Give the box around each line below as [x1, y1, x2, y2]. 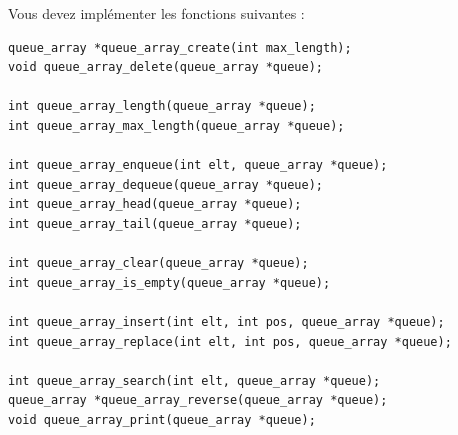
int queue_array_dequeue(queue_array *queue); [8, 177, 323, 192]
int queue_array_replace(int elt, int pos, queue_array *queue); [8, 334, 452, 349]
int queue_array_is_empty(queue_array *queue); [8, 275, 331, 290]
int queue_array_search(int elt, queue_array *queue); [8, 373, 381, 388]
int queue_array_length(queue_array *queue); [8, 99, 316, 114]
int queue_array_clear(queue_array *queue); [8, 256, 309, 271]
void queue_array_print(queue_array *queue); [8, 412, 316, 427]
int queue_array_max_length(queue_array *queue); [8, 118, 345, 133]
